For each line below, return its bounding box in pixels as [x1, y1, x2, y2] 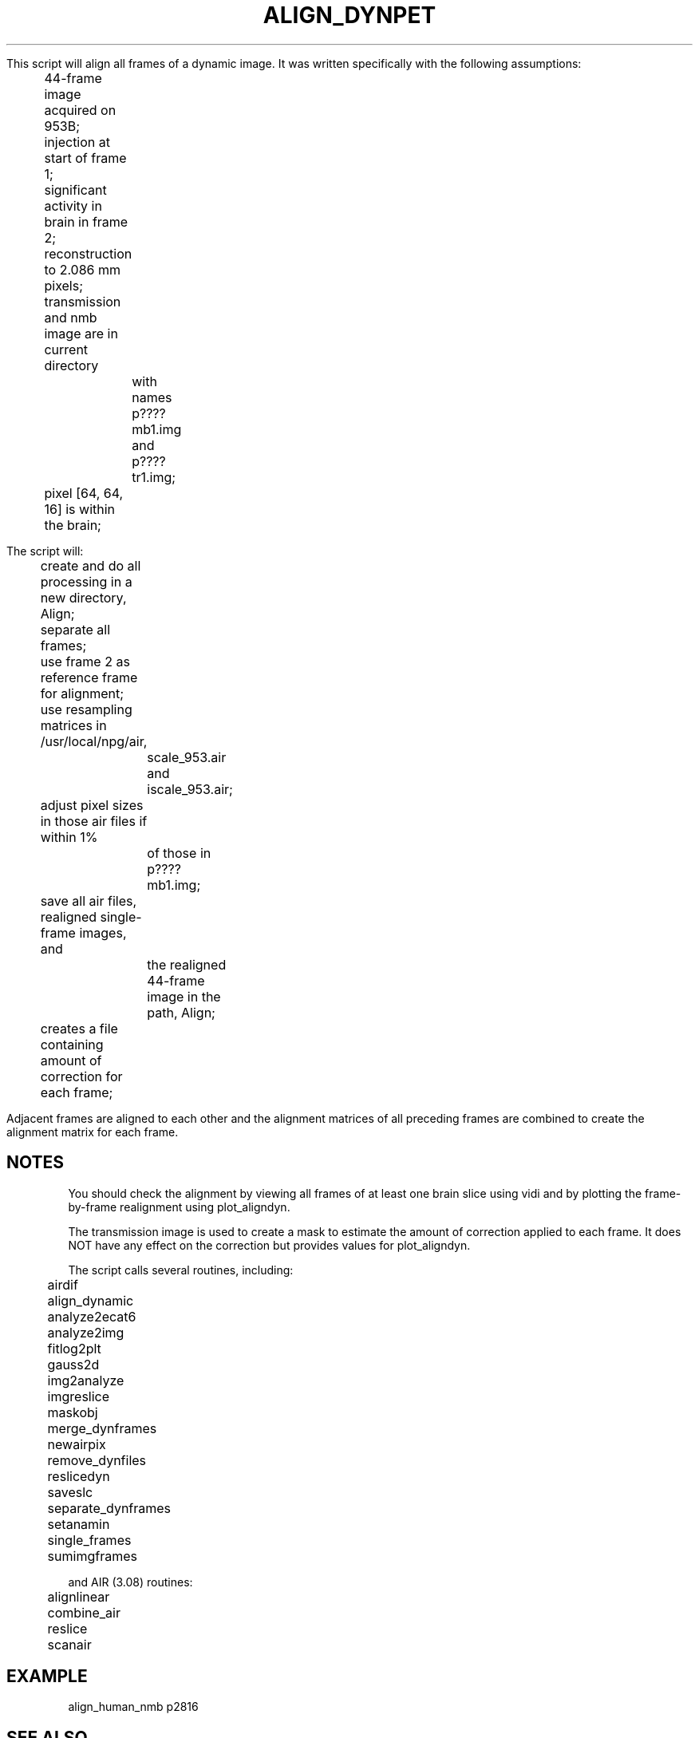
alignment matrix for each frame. [6, 1124, 179, 1139]
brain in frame [44, 213, 128, 230]
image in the [147, 988, 221, 1005]
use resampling [40, 701, 132, 717]
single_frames [47, 1531, 132, 1548]
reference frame [40, 669, 138, 685]
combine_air [47, 1604, 120, 1621]
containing [40, 1036, 104, 1053]
